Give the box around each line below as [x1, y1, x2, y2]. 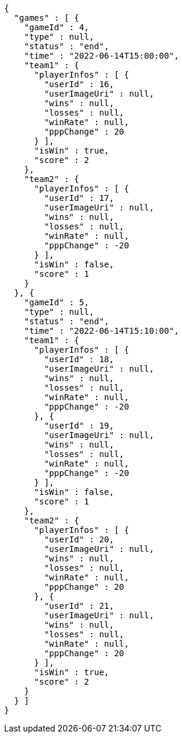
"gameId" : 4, [24, 23, 90, 32]
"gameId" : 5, [24, 298, 90, 307]
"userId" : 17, [44, 193, 114, 203]
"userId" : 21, [44, 601, 114, 611]
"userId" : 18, [44, 354, 114, 364]
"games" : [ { [14, 13, 79, 23]
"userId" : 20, [44, 535, 114, 544]
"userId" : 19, [44, 421, 114, 430]
